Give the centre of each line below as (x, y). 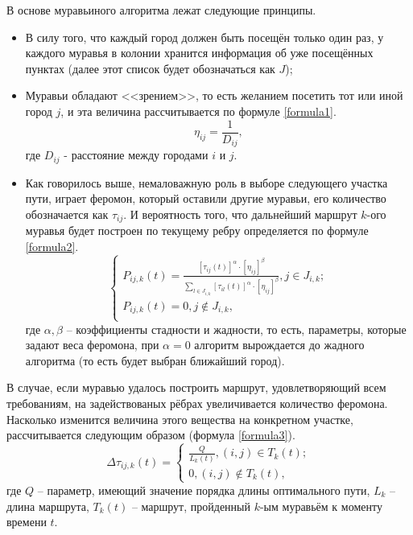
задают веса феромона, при (92, 345)
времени (27, 522)
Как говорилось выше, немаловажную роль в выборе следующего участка (206, 182)
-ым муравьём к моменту (321, 506)
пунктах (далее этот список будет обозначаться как (150, 68)
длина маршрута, (48, 506)
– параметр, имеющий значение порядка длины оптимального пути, (204, 490)
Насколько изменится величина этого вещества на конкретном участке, (180, 419)
